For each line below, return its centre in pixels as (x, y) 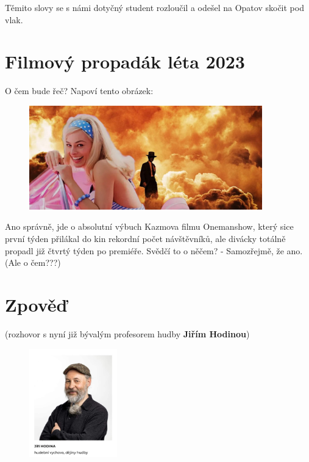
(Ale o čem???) (33, 262)
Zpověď (36, 304)
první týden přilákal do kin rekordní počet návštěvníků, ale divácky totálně (145, 239)
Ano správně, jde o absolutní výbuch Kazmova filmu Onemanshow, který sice (149, 226)
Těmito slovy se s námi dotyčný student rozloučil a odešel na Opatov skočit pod (154, 7)
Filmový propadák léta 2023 (125, 61)
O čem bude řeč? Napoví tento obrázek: (79, 91)
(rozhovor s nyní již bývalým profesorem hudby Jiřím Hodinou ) (127, 333)
